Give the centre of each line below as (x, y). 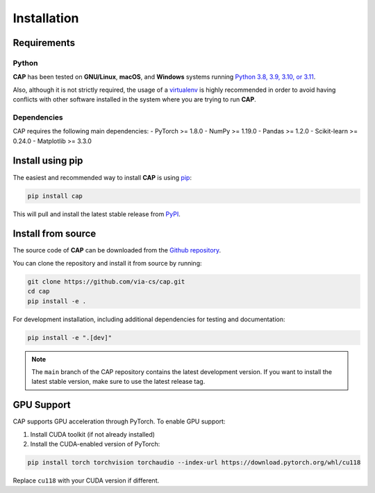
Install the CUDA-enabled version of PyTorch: (95, 444)
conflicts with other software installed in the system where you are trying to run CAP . (134, 99)
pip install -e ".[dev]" (70, 338)
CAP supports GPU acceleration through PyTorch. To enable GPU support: (119, 421)
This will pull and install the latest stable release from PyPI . (97, 214)
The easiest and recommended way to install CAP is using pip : (102, 177)
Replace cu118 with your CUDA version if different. (86, 480)
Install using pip (48, 161)
